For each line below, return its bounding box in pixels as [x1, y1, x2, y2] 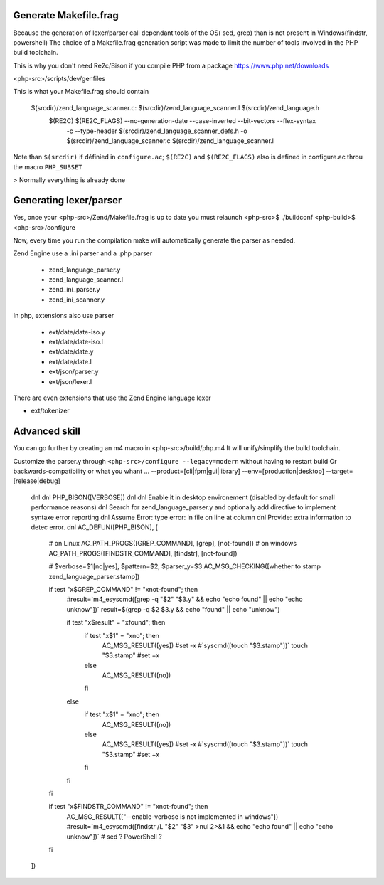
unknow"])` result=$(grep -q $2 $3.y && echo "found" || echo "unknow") [66, 605, 280, 613]
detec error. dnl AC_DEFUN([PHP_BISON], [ [31, 523, 159, 531]
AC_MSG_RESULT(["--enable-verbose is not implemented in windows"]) [66, 812, 279, 821]
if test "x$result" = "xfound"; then [66, 618, 166, 627]
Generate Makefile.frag [13, 9, 119, 21]
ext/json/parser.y [48, 367, 99, 376]
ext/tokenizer [31, 406, 70, 415]
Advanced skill [13, 425, 81, 438]
